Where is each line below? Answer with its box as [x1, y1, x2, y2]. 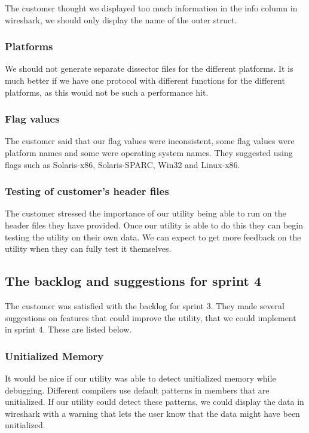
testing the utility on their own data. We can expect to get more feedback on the [5, 230, 301, 243]
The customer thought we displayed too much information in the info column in [5, 2, 298, 14]
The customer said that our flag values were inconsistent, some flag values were [5, 135, 295, 147]
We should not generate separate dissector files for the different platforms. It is [5, 62, 293, 75]
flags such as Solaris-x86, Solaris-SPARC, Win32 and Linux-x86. [5, 158, 240, 170]
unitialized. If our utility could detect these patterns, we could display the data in [5, 395, 304, 408]
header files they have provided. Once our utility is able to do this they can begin [5, 219, 303, 231]
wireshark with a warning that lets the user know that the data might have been [5, 407, 300, 419]
